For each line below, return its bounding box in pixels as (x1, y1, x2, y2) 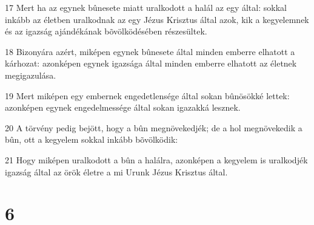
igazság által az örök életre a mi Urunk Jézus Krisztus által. (5, 165, 228, 178)
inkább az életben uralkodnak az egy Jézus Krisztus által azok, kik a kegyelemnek (5, 13, 309, 25)
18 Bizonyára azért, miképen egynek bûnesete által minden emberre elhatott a (5, 45, 295, 57)
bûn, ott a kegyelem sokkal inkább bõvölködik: (5, 133, 178, 146)
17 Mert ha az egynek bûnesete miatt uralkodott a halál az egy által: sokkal (5, 1, 287, 13)
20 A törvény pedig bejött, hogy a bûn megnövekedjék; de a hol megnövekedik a (5, 121, 302, 134)
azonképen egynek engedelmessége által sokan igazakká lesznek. (5, 101, 241, 114)
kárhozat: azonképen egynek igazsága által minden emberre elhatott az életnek (5, 57, 297, 70)
